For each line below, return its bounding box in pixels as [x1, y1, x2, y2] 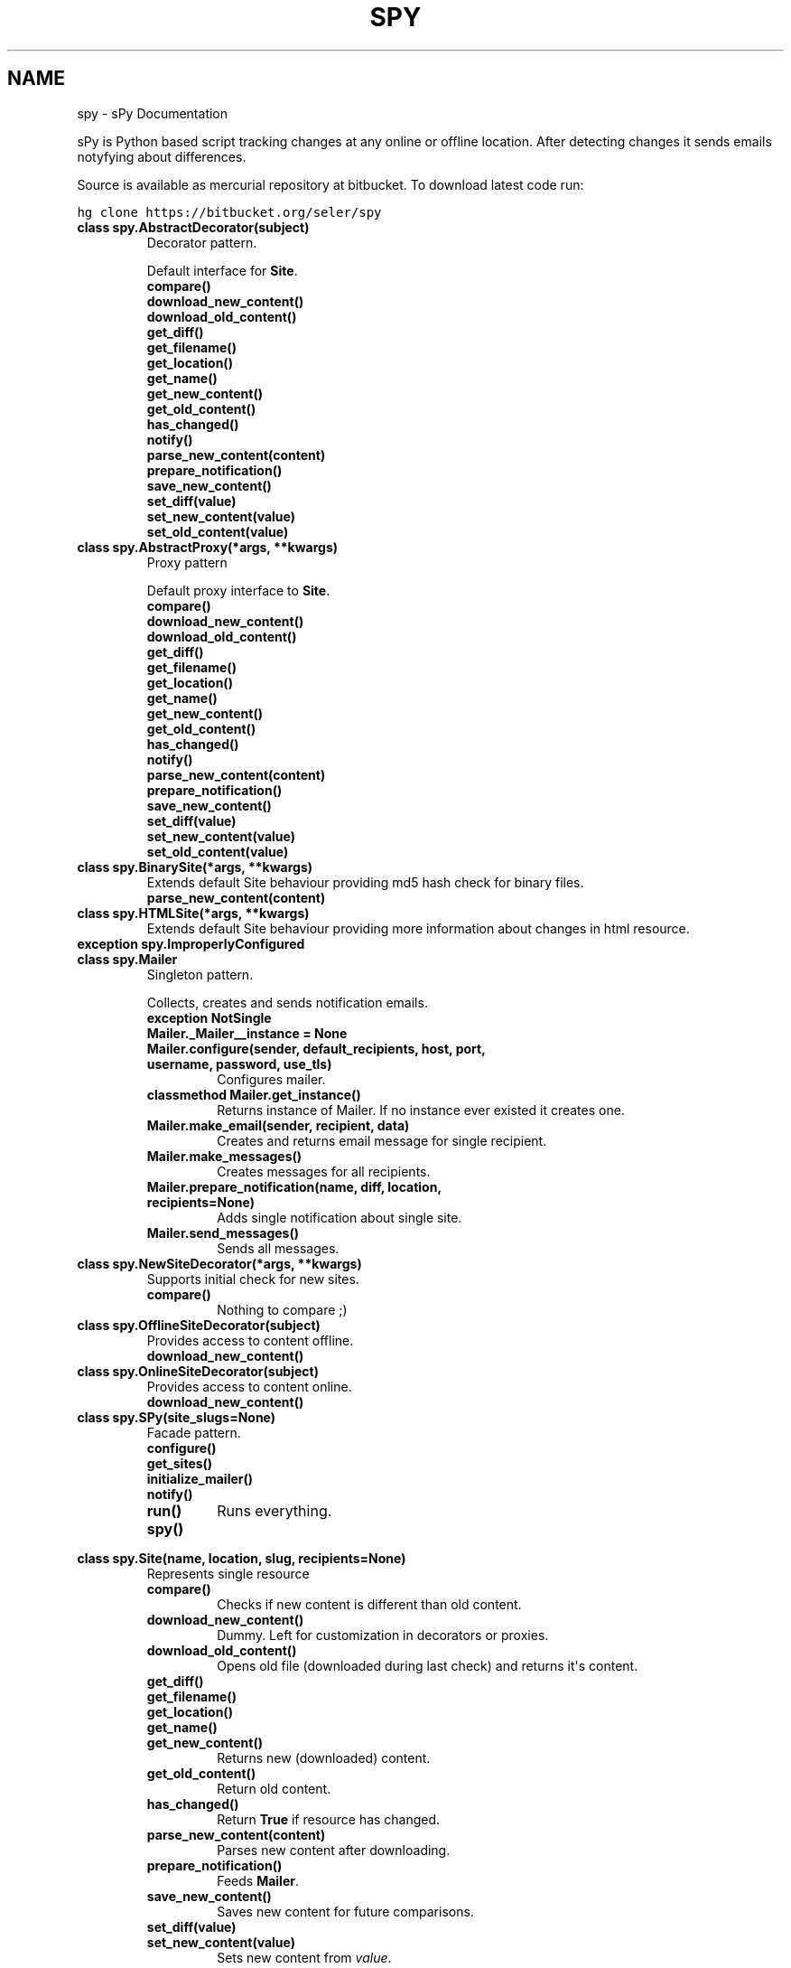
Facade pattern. [146, 1424, 241, 1440]
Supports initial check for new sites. [146, 1270, 359, 1287]
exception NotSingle [146, 1009, 272, 1026]
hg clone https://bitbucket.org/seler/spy [77, 204, 382, 220]
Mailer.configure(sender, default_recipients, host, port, [146, 1040, 486, 1056]
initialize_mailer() [146, 1470, 254, 1486]
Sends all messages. [217, 1240, 340, 1256]
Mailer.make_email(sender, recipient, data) [146, 1117, 410, 1133]
